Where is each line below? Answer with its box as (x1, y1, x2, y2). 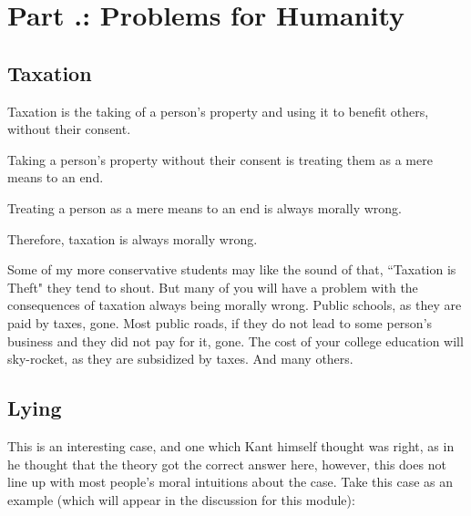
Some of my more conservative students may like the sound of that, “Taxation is (7, 260, 456, 279)
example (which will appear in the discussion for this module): (7, 490, 355, 509)
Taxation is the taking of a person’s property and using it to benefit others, (7, 101, 429, 120)
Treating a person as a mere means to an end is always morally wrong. (7, 198, 402, 217)
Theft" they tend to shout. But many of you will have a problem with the (7, 277, 418, 296)
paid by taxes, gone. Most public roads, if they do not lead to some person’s (7, 313, 433, 332)
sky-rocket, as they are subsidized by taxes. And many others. (7, 349, 353, 368)
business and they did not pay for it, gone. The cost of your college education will (7, 331, 464, 350)
